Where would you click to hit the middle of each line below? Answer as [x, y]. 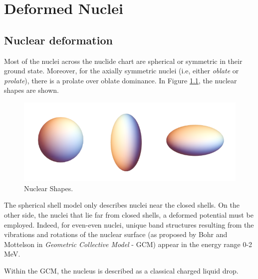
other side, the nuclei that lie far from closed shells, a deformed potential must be [129, 214]
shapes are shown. [31, 90]
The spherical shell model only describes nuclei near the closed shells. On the [122, 205]
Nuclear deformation [58, 40]
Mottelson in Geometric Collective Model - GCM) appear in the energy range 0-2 [128, 244]
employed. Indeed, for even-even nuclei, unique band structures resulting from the [129, 224]
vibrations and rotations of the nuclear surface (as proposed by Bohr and [116, 234]
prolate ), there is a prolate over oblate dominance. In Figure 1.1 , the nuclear [121, 80]
